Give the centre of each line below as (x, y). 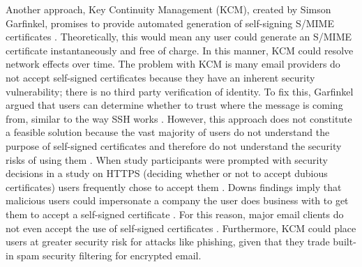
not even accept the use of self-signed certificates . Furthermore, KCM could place (181, 228)
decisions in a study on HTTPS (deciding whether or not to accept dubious (167, 173)
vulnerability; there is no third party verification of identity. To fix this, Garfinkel (180, 91)
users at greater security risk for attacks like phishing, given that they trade (168, 242)
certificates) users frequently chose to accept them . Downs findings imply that (174, 186)
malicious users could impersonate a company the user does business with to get (177, 200)
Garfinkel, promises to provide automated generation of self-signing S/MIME (170, 23)
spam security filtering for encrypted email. (109, 255)
